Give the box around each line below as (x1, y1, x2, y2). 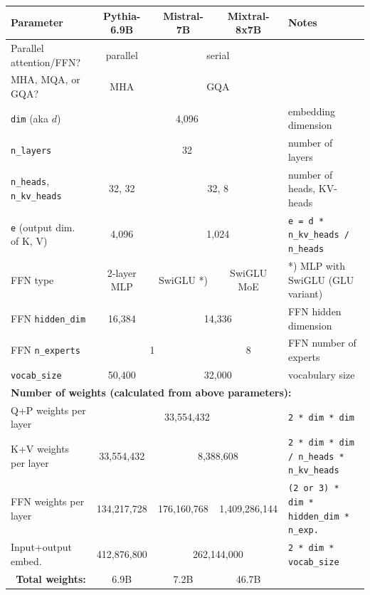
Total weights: (16, 571, 86, 586)
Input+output (11, 539, 72, 554)
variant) (287, 286, 323, 301)
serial (206, 47, 230, 62)
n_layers (11, 146, 52, 157)
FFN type (11, 272, 54, 287)
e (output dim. (11, 219, 75, 234)
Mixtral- (227, 8, 270, 23)
